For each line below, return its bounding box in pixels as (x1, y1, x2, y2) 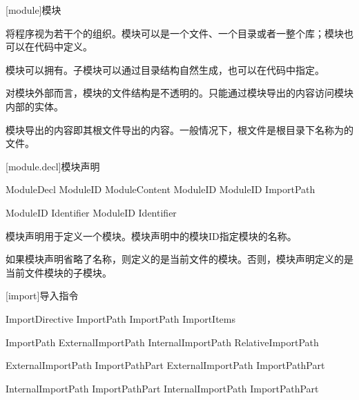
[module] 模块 (6, 3, 61, 17)
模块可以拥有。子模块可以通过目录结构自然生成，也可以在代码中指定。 (6, 62, 324, 77)
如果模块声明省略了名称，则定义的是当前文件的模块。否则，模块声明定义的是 (6, 252, 353, 266)
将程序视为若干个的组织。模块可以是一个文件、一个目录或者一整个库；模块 (6, 26, 344, 40)
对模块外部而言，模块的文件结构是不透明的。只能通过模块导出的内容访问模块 (6, 86, 353, 100)
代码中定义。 (34, 39, 93, 54)
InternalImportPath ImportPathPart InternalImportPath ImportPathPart (6, 381, 319, 395)
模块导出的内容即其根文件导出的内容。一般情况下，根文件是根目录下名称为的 (6, 122, 353, 137)
